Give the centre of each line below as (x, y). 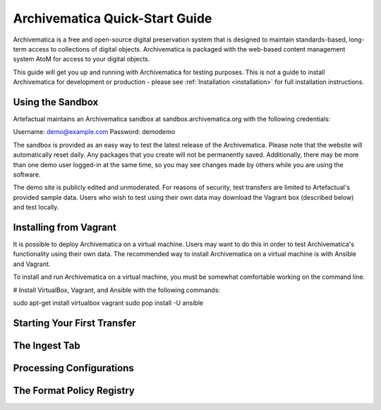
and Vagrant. (32, 264)
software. (27, 174)
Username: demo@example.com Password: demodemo (94, 132)
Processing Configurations (73, 368)
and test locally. (36, 207)
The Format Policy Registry (74, 391)
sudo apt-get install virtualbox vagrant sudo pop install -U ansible (108, 303)
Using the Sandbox (56, 102)
